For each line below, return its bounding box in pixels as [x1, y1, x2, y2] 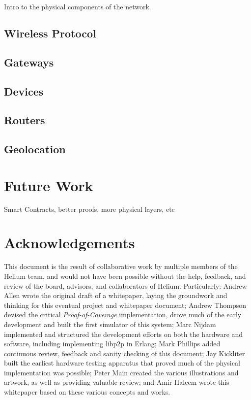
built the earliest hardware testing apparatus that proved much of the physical [4, 358, 240, 368]
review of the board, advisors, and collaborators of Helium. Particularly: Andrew [4, 280, 247, 291]
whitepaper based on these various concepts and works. [4, 387, 170, 397]
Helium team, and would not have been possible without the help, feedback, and [4, 270, 246, 281]
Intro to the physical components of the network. [4, 1, 151, 11]
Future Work [4, 175, 93, 195]
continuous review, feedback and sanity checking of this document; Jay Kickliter [4, 348, 245, 358]
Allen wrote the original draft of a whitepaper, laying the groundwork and [4, 290, 227, 300]
